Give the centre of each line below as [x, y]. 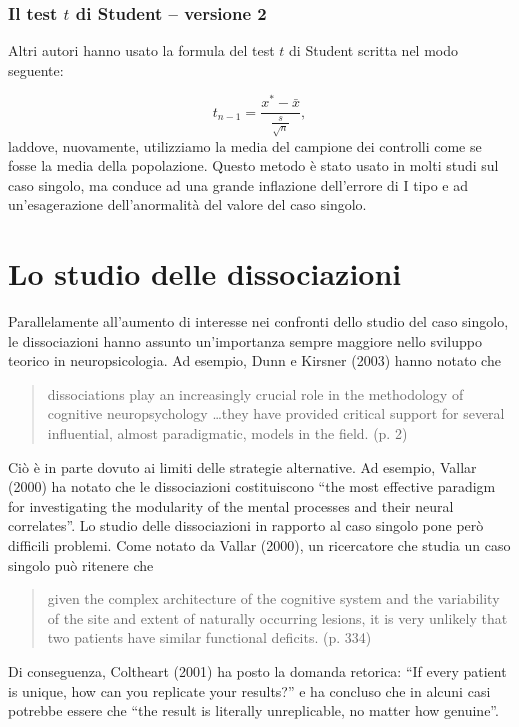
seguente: [36, 69]
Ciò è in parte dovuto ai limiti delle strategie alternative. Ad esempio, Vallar [242, 466]
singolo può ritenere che [81, 564]
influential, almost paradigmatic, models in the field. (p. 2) [227, 432]
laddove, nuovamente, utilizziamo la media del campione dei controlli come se [245, 145]
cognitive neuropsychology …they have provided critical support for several [276, 413]
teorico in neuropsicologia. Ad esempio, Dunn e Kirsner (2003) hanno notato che [254, 360]
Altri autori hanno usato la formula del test [141, 50]
